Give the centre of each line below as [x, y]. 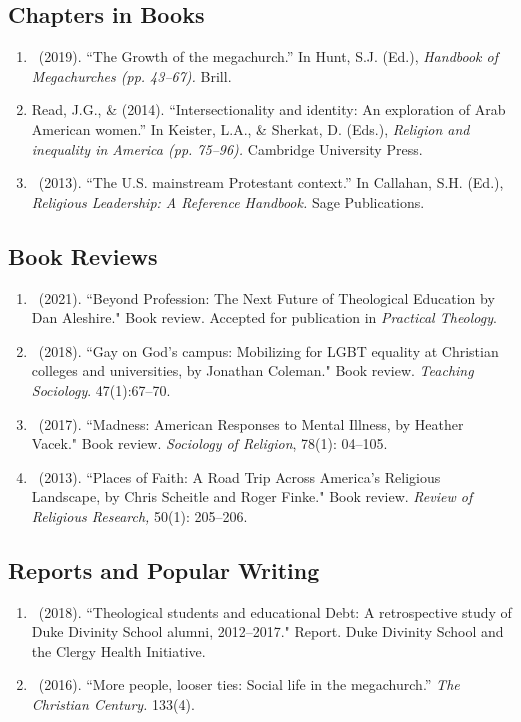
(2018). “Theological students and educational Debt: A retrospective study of [275, 611]
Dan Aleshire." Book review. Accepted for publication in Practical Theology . [264, 317]
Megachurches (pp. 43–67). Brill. [131, 75]
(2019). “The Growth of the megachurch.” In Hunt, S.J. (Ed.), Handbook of [268, 56]
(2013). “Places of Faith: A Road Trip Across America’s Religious [239, 476]
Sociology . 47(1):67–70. [101, 389]
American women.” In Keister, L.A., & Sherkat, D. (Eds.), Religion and [250, 128]
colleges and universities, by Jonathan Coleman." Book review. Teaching [252, 370]
